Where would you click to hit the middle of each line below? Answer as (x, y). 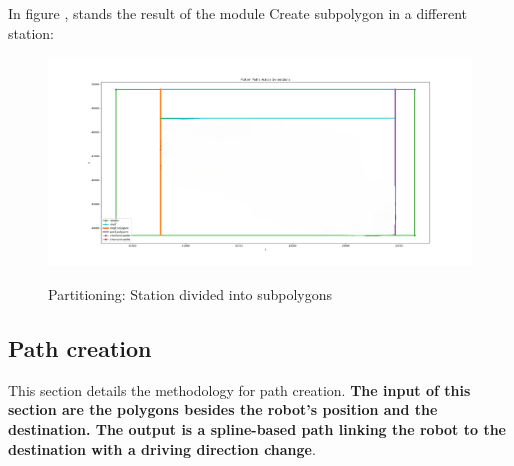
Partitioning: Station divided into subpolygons (190, 294)
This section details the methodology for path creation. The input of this (239, 389)
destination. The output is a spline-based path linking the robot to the (257, 429)
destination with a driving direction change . (162, 448)
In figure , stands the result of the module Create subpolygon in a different (237, 13)
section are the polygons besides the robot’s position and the (223, 409)
